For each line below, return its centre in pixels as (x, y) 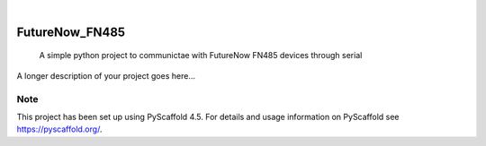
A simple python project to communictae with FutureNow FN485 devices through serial (201, 56)
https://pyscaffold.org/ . (59, 129)
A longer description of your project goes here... (106, 75)
